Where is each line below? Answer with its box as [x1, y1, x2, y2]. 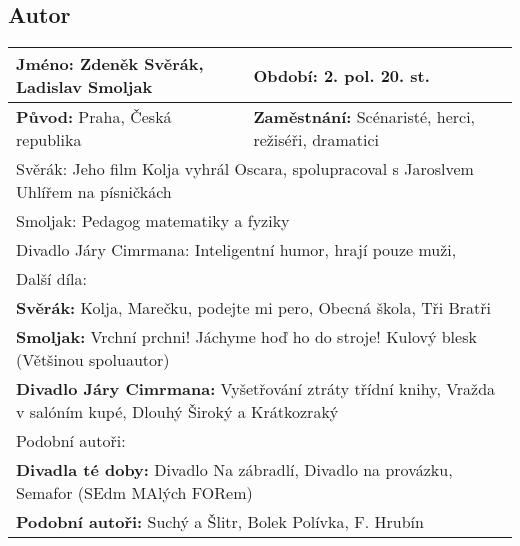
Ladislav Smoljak [16, 75, 153, 99]
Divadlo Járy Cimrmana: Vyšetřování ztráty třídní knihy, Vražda [16, 377, 496, 401]
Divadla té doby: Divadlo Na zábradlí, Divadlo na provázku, [16, 458, 453, 482]
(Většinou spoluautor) [16, 348, 170, 372]
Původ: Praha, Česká [16, 105, 172, 129]
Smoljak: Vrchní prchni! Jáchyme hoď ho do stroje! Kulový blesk [16, 325, 477, 349]
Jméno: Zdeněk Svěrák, [16, 52, 204, 76]
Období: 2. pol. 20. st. [253, 63, 430, 87]
